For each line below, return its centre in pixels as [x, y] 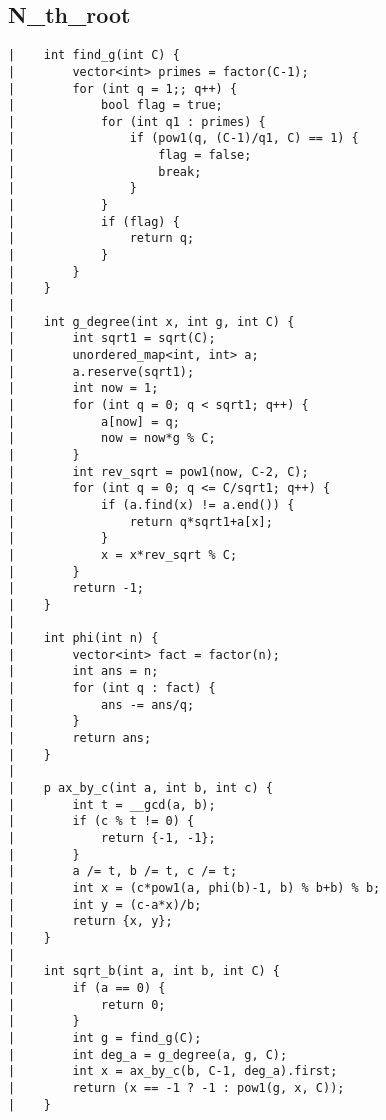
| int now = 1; [83, 388]
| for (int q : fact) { [112, 688]
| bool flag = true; [115, 105]
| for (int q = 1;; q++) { [123, 88]
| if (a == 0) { [87, 987]
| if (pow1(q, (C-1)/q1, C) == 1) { [183, 138]
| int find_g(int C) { [94, 55]
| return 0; [87, 1004]
